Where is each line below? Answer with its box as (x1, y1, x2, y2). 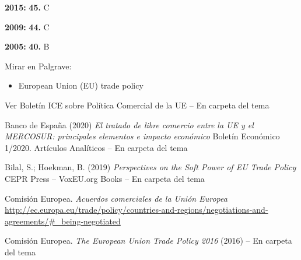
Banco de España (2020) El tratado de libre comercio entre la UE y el (5, 118, 254, 131)
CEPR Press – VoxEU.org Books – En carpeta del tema (5, 172, 205, 184)
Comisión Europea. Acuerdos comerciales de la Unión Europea (5, 192, 228, 204)
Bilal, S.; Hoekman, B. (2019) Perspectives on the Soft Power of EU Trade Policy (5, 161, 296, 173)
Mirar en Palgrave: (5, 59, 72, 72)
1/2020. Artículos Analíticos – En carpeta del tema (5, 141, 188, 153)
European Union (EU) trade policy (18, 79, 143, 92)
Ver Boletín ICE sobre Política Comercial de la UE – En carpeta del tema (5, 99, 269, 111)
